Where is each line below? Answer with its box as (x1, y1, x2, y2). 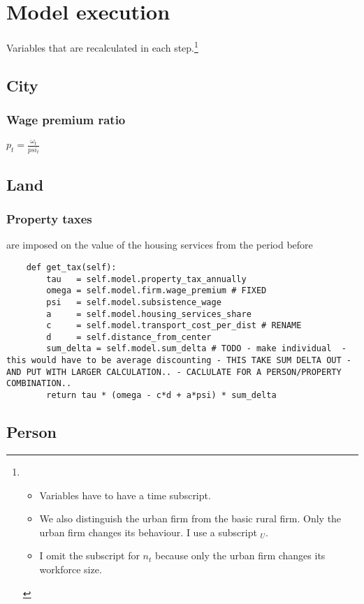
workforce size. (39, 561, 102, 576)
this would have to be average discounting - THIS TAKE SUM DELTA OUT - (6, 355, 351, 366)
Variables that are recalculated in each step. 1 (6, 38, 198, 54)
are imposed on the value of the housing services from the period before (6, 237, 313, 252)
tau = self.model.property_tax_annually (46, 274, 247, 284)
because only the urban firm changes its (155, 548, 326, 563)
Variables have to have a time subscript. (39, 487, 211, 502)
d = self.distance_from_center (46, 332, 212, 342)
